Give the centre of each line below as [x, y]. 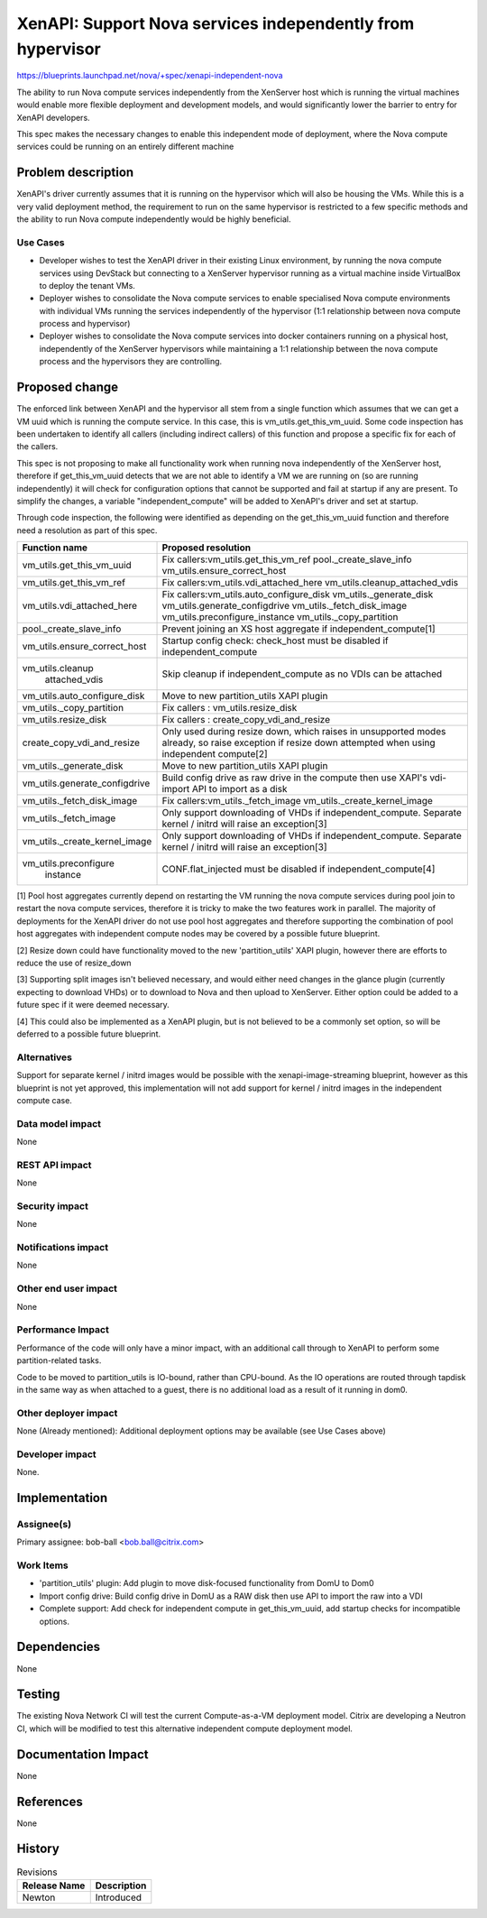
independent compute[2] [215, 754]
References [50, 1801]
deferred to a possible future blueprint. [89, 1034]
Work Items [42, 1565]
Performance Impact [63, 1330]
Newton [39, 1897]
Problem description [75, 173]
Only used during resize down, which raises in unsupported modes [304, 732]
